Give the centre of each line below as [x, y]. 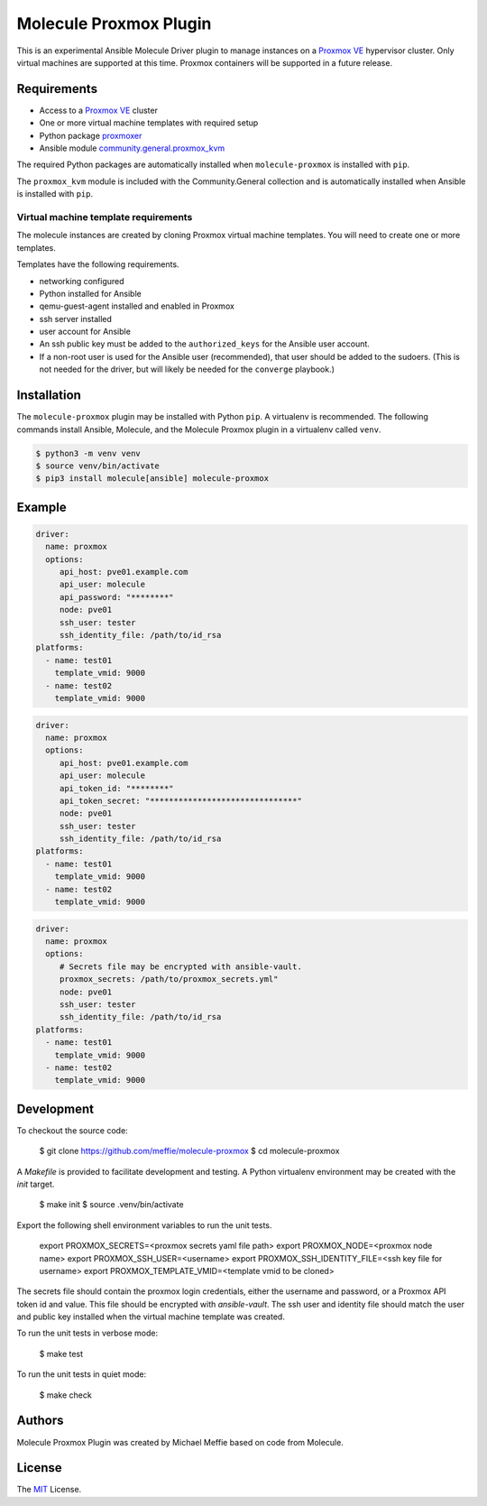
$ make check [65, 1395]
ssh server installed [76, 319]
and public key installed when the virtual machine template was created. [151, 1317]
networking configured [82, 281]
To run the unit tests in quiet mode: [82, 1374]
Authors [40, 1421]
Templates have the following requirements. [98, 264]
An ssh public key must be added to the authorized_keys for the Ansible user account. [204, 344]
